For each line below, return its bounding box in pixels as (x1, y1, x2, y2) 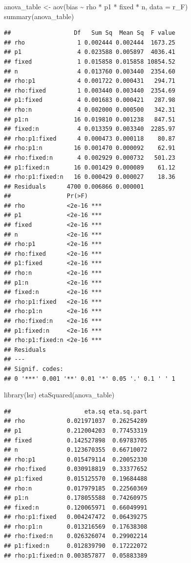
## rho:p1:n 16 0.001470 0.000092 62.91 (4, 145, 175, 152)
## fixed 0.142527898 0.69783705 (4, 437, 148, 444)
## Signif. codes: (4, 365, 64, 372)
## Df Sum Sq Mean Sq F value (4, 29, 175, 37)
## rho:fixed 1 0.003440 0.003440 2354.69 (4, 87, 175, 94)
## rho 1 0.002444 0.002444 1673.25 (4, 39, 175, 46)
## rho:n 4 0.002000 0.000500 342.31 (4, 106, 175, 113)
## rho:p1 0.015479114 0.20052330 (4, 456, 148, 463)
